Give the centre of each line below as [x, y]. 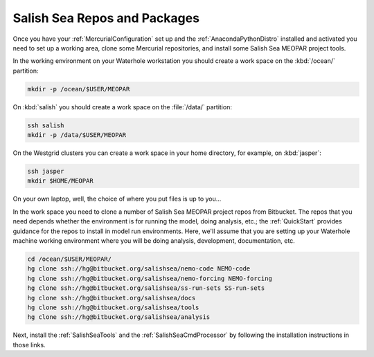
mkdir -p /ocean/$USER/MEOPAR [79, 89]
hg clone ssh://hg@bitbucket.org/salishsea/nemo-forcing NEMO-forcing [150, 278]
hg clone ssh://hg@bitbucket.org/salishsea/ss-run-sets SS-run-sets [146, 288]
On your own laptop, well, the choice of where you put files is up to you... [117, 199]
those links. [29, 345]
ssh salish [46, 125]
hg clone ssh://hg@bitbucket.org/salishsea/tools [113, 307]
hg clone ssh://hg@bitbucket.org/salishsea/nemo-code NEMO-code [139, 269]
